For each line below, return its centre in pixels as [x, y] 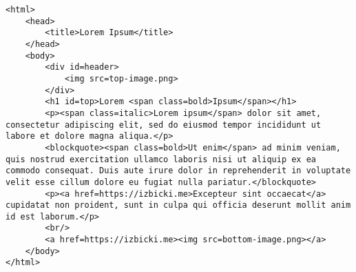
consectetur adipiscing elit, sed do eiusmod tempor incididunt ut [164, 125]
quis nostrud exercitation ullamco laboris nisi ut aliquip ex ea [161, 159]
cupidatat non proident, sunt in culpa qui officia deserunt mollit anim [178, 205]
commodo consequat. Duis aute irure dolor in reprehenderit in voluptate [178, 171]
